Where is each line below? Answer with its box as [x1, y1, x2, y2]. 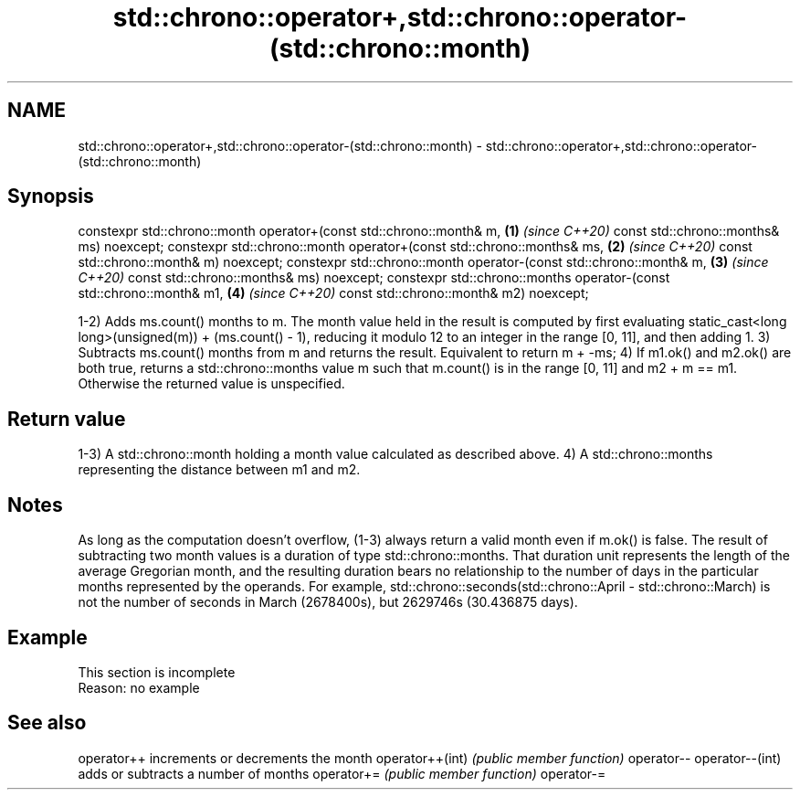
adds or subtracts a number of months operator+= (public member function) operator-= [78, 765, 606, 781]
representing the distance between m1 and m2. [78, 462, 361, 478]
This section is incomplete [78, 664, 236, 680]
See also [7, 711, 87, 735]
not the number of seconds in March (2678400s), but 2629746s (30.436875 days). [78, 594, 578, 611]
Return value [7, 407, 126, 430]
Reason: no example [78, 679, 200, 696]
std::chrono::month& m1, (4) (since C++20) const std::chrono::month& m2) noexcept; [78, 285, 589, 302]
